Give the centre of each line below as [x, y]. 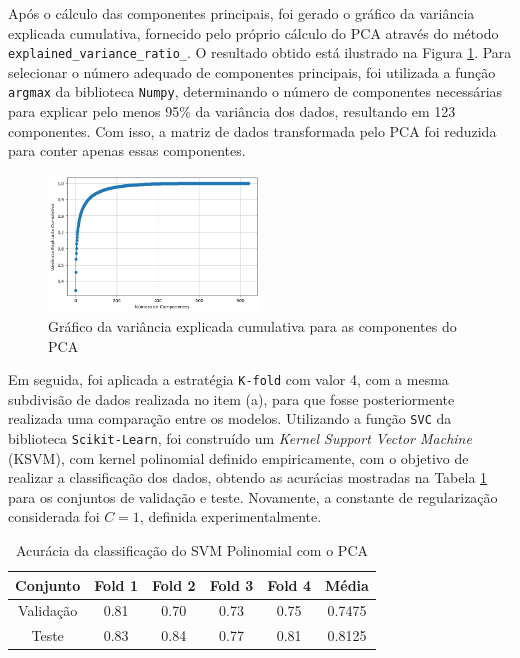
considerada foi [54, 516]
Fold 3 [231, 584]
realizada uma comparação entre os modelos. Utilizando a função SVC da [230, 418]
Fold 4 [289, 584]
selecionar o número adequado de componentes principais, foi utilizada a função [252, 71]
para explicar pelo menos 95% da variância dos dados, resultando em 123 [232, 111]
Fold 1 [116, 584]
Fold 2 [173, 584]
